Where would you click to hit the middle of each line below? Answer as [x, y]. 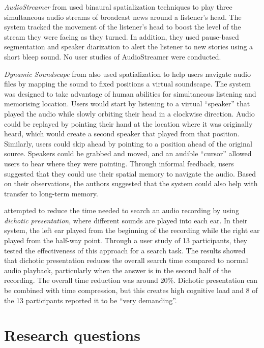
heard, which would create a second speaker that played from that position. [122, 134]
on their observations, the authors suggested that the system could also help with [131, 183]
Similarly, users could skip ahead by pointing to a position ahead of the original [128, 143]
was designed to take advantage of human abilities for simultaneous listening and [130, 93]
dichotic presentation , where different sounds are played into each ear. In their [126, 220]
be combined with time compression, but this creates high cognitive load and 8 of [131, 290]
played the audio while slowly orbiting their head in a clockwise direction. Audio [129, 113]
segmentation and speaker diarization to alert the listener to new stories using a [129, 47]
